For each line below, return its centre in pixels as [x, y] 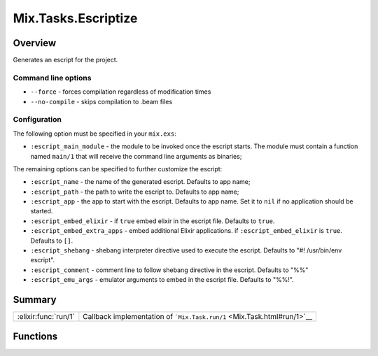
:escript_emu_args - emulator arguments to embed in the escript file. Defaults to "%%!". [162, 280]
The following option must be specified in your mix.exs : [94, 134]
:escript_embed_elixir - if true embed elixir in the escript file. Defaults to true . [153, 221]
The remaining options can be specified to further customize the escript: [118, 169]
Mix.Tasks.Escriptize [75, 18]
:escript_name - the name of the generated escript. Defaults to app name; [140, 182]
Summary [35, 300]
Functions [35, 336]
